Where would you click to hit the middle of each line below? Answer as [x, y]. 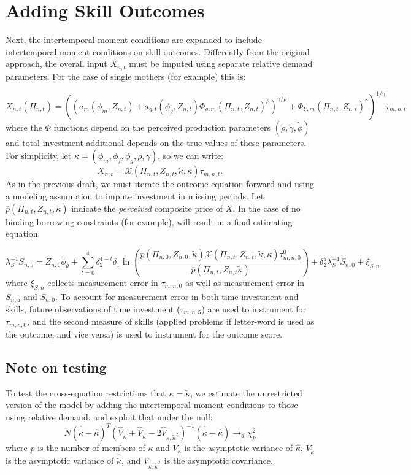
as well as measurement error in [245, 282]
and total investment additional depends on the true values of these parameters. [156, 142]
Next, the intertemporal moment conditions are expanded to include [134, 40]
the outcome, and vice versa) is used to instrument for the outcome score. [144, 334]
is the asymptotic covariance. [218, 461]
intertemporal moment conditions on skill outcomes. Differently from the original [158, 51]
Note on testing [56, 367]
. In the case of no [267, 208]
